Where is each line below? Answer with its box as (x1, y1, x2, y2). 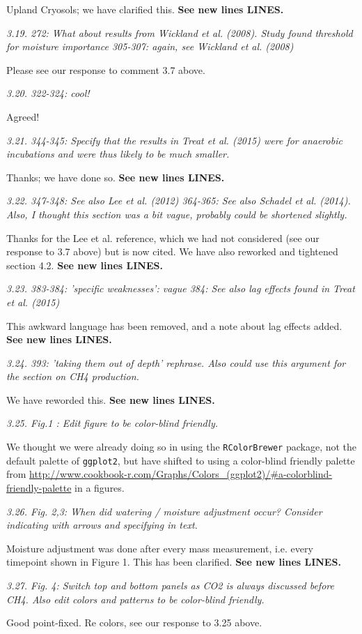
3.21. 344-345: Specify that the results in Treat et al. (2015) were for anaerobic (6, 133, 343, 147)
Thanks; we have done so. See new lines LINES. (6, 169, 225, 184)
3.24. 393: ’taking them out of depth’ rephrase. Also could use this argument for (6, 355, 346, 370)
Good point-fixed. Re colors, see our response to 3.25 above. (6, 615, 262, 630)
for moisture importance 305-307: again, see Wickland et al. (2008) (6, 39, 294, 54)
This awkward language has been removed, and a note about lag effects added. (6, 318, 343, 333)
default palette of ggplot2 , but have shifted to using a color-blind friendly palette (6, 453, 355, 467)
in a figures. (74, 480, 125, 495)
